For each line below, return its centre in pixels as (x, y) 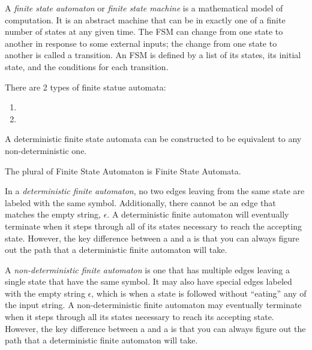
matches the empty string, (53, 214)
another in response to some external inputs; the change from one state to (141, 43)
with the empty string (45, 293)
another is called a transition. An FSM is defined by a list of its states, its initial (153, 55)
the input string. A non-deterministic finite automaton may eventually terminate (153, 305)
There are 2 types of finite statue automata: (85, 87)
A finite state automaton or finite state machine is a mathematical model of (144, 8)
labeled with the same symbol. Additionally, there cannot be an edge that (140, 202)
